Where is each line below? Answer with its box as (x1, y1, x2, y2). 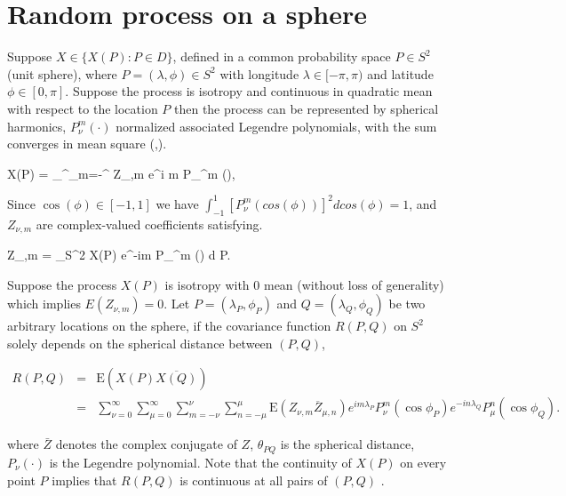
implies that (52, 470, 117, 489)
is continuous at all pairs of (179, 470, 328, 489)
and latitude (367, 64, 434, 83)
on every (400, 452, 447, 471)
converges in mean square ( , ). (7, 134, 167, 153)
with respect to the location (7, 99, 158, 117)
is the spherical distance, (280, 435, 415, 453)
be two (388, 294, 426, 313)
